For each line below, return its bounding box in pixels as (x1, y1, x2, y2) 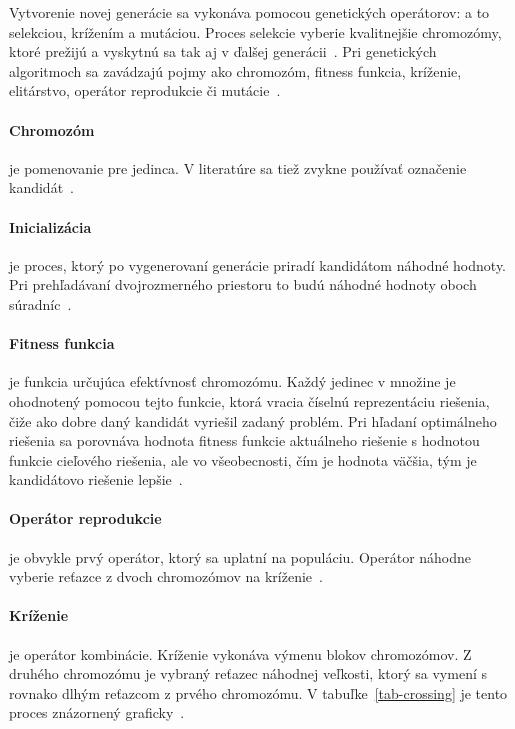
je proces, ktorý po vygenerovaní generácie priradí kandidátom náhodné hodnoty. (9, 254, 506, 275)
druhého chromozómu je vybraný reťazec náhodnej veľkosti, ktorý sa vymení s (9, 663, 487, 684)
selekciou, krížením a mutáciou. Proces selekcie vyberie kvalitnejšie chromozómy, (9, 21, 502, 42)
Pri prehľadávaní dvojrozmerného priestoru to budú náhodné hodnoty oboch (9, 274, 477, 295)
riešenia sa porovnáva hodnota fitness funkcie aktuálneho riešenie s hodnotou (9, 430, 480, 451)
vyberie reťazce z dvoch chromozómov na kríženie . (9, 566, 323, 587)
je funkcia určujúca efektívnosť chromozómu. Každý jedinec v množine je (9, 371, 456, 392)
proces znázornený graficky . (9, 702, 185, 723)
